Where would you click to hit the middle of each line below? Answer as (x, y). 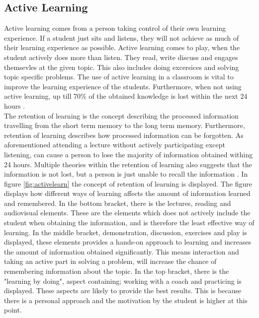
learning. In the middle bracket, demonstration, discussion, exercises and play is (126, 232)
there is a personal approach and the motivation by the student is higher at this (126, 300)
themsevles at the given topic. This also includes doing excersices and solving (122, 67)
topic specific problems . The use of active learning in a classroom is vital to (119, 77)
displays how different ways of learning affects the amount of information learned (127, 193)
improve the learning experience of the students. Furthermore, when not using (123, 86)
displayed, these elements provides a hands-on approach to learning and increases (128, 242)
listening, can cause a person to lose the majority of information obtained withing (129, 154)
